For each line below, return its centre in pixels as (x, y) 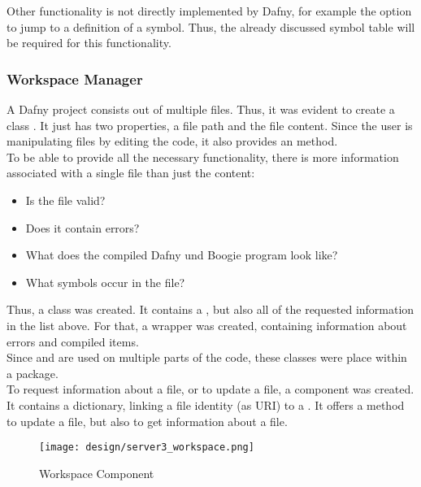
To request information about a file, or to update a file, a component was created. (210, 389)
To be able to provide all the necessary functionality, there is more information (203, 157)
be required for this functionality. (89, 43)
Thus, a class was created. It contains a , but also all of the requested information (210, 309)
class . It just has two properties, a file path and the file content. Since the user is (210, 125)
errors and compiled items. (73, 341)
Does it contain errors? (82, 227)
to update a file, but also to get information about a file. (147, 421)
